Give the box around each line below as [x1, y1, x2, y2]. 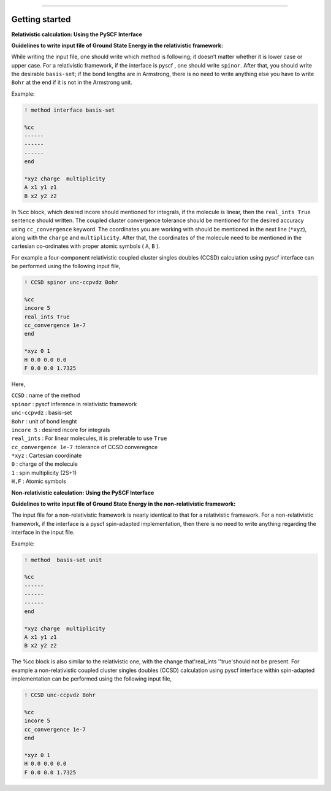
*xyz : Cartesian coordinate [11, 452, 82, 460]
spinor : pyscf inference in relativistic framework [11, 400, 137, 407]
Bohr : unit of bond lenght [11, 417, 77, 425]
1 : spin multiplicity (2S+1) [11, 469, 77, 476]
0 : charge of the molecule [11, 460, 78, 468]
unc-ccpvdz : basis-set [11, 409, 72, 417]
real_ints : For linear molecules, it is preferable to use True [11, 434, 167, 442]
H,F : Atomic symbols [11, 477, 67, 485]
